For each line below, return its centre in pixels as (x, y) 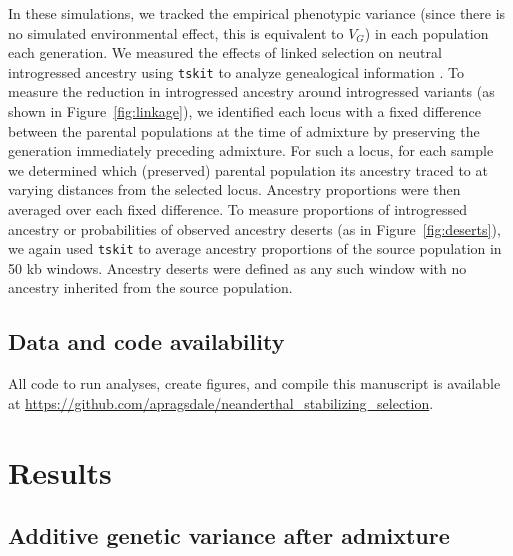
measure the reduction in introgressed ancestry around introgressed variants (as (251, 91)
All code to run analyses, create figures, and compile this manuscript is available (254, 383)
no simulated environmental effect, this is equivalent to (176, 32)
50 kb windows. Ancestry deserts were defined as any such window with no (237, 267)
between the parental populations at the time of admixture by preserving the (244, 130)
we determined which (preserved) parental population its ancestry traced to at (248, 169)
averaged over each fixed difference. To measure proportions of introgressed (238, 209)
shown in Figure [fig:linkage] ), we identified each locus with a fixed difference (244, 111)
